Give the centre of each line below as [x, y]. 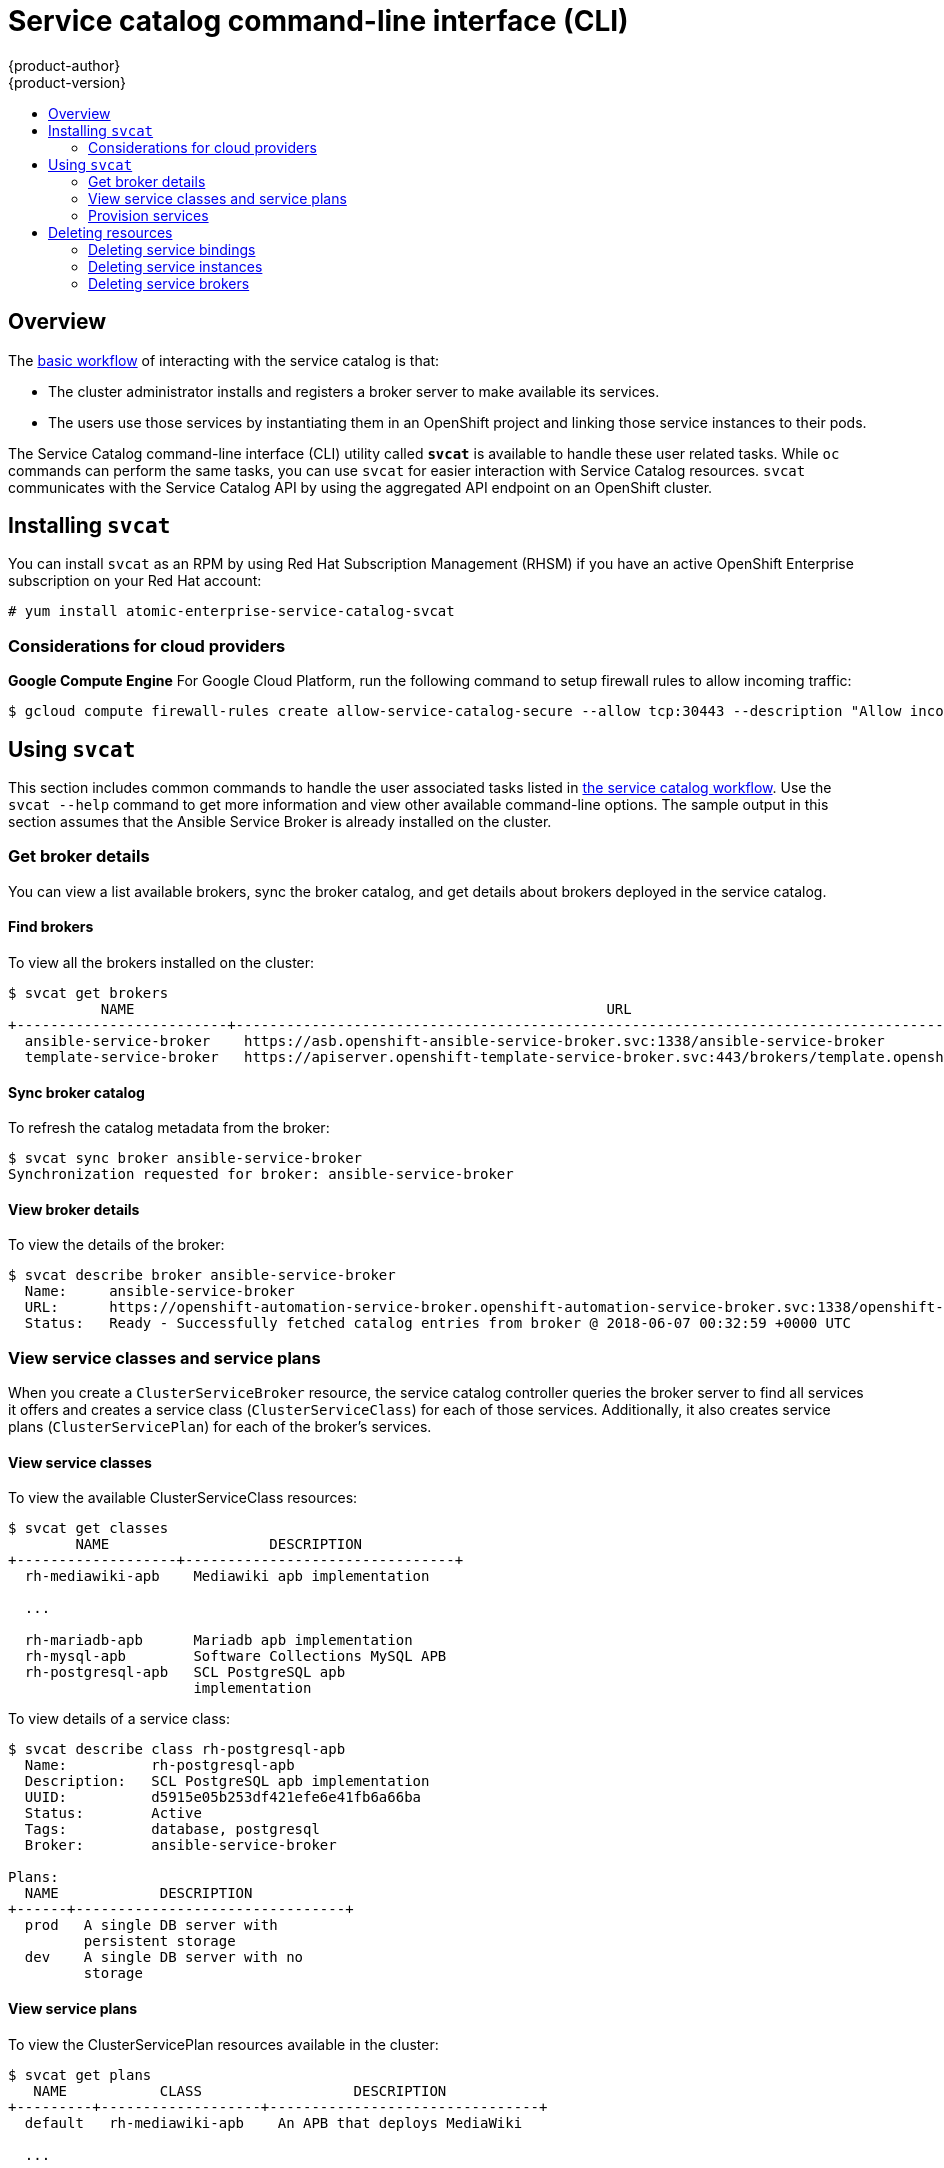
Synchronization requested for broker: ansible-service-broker [261, 1174]
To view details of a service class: [119, 1719]
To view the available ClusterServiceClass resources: [183, 1498]
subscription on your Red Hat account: [135, 581]
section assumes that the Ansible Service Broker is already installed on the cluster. [280, 822]
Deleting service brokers [169, 283]
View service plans [73, 2009]
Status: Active [113, 1813]
